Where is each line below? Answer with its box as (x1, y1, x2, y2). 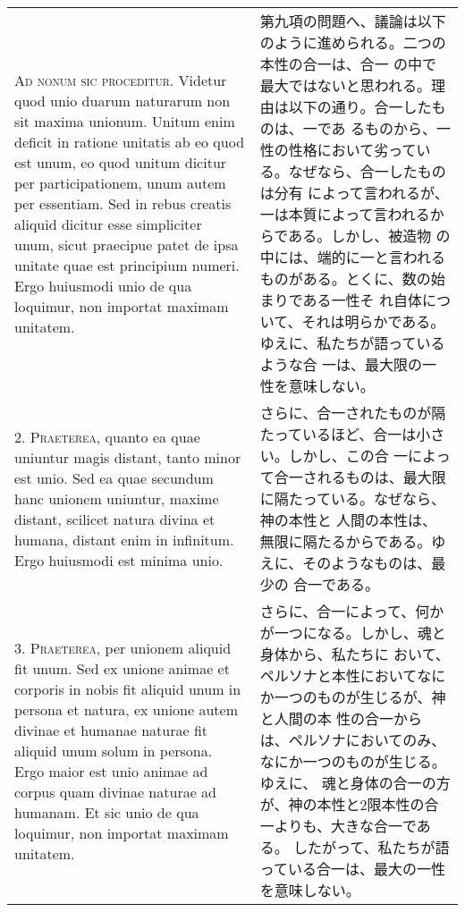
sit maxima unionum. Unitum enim (14, 110, 235, 131)
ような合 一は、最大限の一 (259, 354, 437, 375)
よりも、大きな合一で (274, 815, 417, 836)
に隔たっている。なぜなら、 (259, 488, 445, 509)
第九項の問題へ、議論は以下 (259, 11, 446, 31)
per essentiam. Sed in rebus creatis (14, 192, 232, 214)
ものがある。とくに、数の (259, 268, 431, 289)
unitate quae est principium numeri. (14, 254, 240, 275)
